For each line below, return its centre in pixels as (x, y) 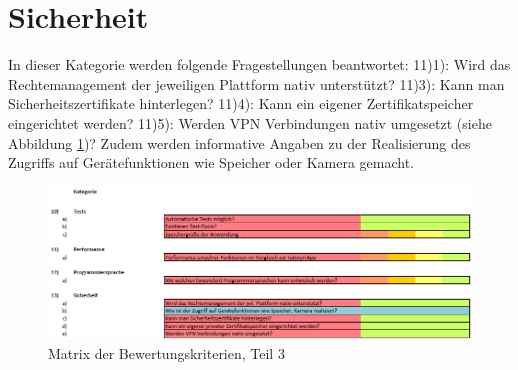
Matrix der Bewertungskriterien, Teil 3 (166, 353)
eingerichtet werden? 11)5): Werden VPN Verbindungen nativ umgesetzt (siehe (250, 122)
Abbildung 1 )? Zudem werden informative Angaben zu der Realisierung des (239, 142)
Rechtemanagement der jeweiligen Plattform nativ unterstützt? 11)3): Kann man (256, 83)
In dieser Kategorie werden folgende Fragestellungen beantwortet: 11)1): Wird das (259, 64)
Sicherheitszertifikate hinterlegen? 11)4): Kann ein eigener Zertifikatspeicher (241, 103)
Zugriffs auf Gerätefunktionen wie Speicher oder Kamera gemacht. (211, 162)
